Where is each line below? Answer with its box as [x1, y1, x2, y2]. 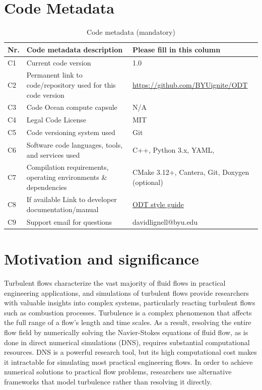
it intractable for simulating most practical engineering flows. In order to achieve [4, 356, 253, 367]
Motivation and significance [4, 248, 199, 269]
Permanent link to [26, 70, 83, 80]
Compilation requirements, [26, 162, 109, 172]
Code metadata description [26, 44, 123, 54]
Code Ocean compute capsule [26, 102, 117, 112]
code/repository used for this [26, 80, 116, 90]
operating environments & [26, 172, 107, 182]
